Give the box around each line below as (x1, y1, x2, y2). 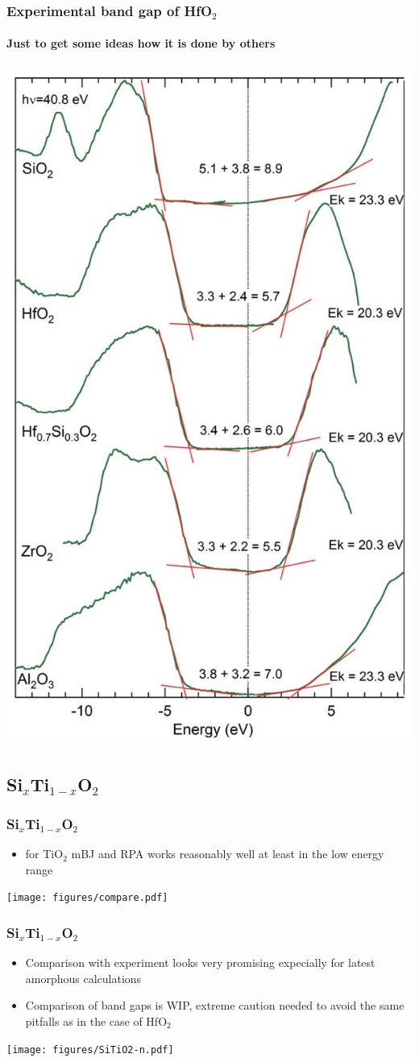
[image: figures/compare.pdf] (6, 892, 168, 904)
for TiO (25, 845, 64, 862)
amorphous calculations (25, 969, 142, 986)
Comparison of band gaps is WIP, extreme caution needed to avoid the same (25, 997, 404, 1014)
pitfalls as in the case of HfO (25, 1012, 168, 1029)
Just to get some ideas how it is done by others (6, 35, 276, 52)
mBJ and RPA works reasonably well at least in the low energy (71, 845, 384, 862)
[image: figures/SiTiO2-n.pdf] (6, 1043, 174, 1056)
